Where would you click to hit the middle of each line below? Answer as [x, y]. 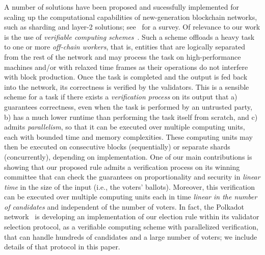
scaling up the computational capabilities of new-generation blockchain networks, [131, 17]
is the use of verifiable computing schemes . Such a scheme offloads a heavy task [129, 36]
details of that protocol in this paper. [62, 247]
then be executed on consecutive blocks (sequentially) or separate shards [117, 147]
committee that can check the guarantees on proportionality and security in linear [132, 177]
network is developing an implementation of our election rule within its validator [132, 216]
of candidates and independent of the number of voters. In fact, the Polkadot [124, 206]
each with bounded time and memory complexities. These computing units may [128, 136]
